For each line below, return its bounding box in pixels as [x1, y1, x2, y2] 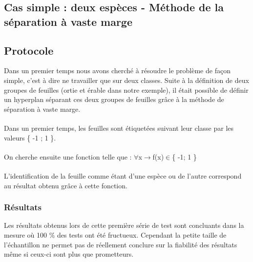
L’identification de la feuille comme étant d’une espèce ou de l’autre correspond [4, 170, 242, 181]
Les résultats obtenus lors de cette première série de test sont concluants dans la [4, 220, 244, 230]
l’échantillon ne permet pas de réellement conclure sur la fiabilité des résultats [4, 239, 237, 249]
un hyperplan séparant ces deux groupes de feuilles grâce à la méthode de [4, 94, 224, 104]
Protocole [4, 42, 54, 58]
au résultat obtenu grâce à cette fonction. [4, 180, 127, 190]
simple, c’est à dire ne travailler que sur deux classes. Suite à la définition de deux [4, 75, 249, 85]
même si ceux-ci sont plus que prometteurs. [4, 249, 134, 259]
